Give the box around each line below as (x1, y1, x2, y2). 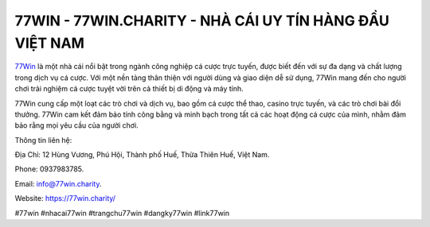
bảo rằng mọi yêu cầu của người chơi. (14, 121, 139, 130)
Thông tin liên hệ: (14, 135, 72, 144)
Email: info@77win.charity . (14, 179, 103, 188)
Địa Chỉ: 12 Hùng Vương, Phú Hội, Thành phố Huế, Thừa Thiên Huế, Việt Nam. (14, 150, 270, 160)
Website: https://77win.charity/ (14, 194, 115, 203)
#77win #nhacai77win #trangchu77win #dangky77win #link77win (14, 208, 230, 217)
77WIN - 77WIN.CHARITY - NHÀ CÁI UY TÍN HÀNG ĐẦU (14, 12, 389, 29)
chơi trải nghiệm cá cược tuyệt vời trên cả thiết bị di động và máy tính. (14, 84, 244, 94)
